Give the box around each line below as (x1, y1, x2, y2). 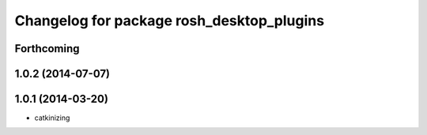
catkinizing (34, 113, 70, 122)
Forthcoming (14, 42, 80, 55)
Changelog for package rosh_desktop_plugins (14, 12, 324, 29)
